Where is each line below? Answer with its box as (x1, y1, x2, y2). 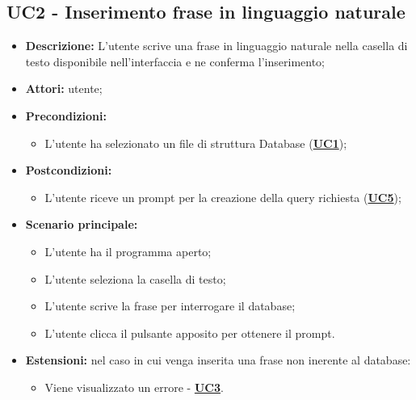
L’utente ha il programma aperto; (44, 242, 212, 259)
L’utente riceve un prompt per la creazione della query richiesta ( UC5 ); (44, 188, 401, 205)
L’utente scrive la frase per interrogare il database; (44, 297, 296, 314)
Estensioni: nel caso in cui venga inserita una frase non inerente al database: (25, 352, 411, 368)
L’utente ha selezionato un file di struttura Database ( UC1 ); (44, 134, 347, 151)
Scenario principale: (25, 216, 138, 233)
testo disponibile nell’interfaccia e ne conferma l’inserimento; (25, 53, 325, 69)
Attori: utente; (25, 80, 103, 97)
